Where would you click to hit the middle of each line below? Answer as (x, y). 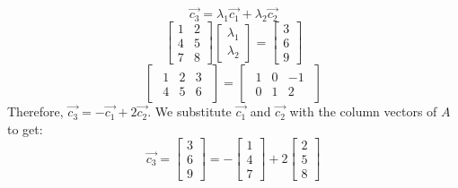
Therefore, (35, 111)
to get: (25, 128)
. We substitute (189, 111)
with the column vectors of (363, 111)
